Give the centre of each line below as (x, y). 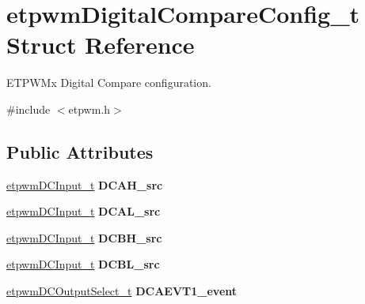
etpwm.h (89, 109)
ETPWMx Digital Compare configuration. (109, 83)
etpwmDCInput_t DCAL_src (84, 211)
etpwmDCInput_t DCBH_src (84, 237)
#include (29, 109)
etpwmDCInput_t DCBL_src (83, 264)
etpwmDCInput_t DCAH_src (85, 184)
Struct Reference (101, 45)
